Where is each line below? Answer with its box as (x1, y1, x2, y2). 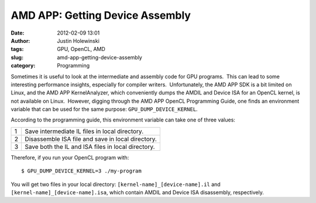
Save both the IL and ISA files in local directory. (25, 143, 155, 151)
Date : (11, 29, 25, 36)
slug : (11, 53, 23, 61)
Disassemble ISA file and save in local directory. (25, 135, 157, 143)
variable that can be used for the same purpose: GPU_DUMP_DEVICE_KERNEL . (11, 106, 198, 113)
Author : (11, 37, 30, 44)
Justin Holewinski (57, 37, 99, 44)
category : (11, 62, 36, 69)
